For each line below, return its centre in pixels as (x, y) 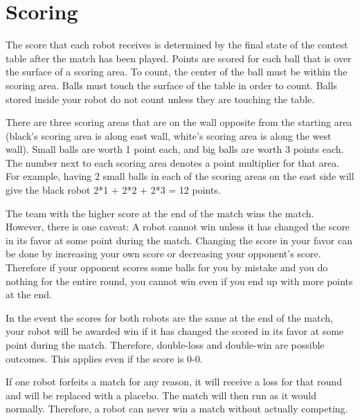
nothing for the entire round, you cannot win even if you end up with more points (179, 281)
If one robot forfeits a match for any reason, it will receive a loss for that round (174, 382)
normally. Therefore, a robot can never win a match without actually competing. (177, 409)
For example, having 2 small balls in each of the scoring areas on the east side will (180, 176)
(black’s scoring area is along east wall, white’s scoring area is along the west (169, 135)
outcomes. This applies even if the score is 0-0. (104, 358)
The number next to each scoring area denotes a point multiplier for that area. (173, 162)
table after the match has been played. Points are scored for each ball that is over (179, 58)
